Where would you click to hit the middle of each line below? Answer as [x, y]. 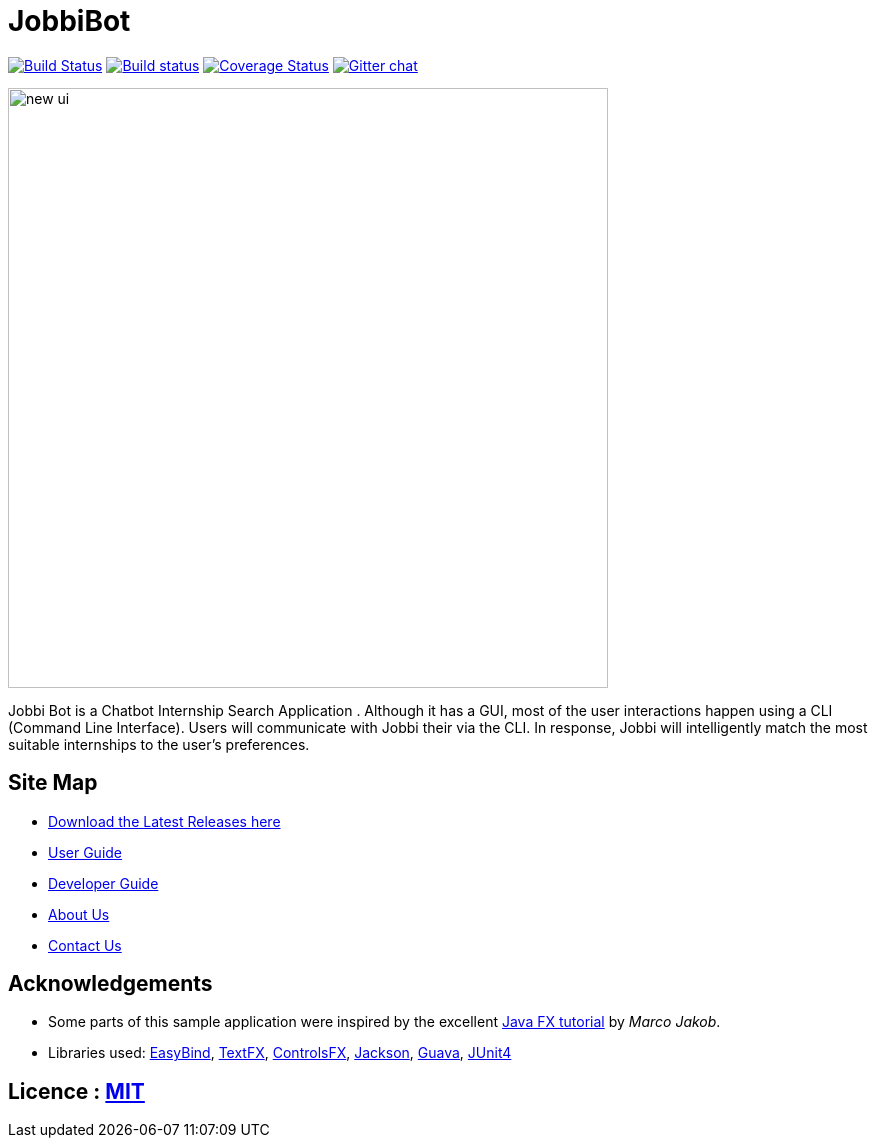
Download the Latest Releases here [164, 821]
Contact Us [85, 945]
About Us [79, 914]
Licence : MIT [76, 1091]
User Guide [85, 852]
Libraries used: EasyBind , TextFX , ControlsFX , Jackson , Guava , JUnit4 [280, 1053]
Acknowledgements [110, 984]
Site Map [53, 783]
